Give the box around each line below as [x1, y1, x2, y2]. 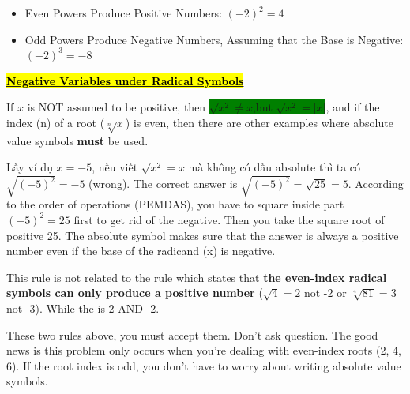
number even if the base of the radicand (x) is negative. [6, 242, 276, 259]
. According [348, 175, 404, 192]
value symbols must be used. [6, 132, 149, 148]
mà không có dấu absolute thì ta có [188, 159, 361, 175]
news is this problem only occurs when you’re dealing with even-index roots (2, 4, [6, 342, 401, 358]
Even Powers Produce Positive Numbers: [24, 5, 223, 21]
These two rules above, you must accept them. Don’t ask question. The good [6, 326, 378, 343]
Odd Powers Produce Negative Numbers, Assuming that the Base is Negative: [24, 31, 404, 47]
